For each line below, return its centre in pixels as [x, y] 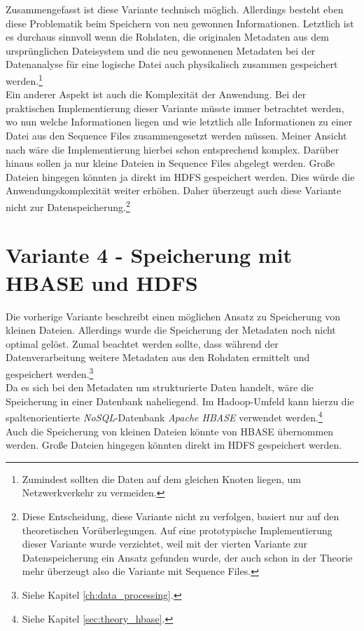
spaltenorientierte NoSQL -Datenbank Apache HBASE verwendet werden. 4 [164, 416]
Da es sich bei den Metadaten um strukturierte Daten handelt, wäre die [160, 387]
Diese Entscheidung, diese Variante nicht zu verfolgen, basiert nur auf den [181, 516]
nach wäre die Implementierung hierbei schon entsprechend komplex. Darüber [173, 149]
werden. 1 [24, 79]
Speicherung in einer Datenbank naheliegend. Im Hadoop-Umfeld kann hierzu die [180, 401]
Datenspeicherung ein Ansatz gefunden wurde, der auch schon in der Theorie [187, 557]
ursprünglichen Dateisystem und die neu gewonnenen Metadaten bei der [161, 50]
